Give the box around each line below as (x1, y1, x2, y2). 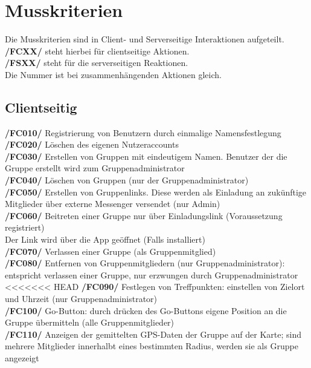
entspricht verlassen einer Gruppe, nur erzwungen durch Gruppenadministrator (5, 268, 298, 281)
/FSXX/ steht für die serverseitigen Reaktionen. (5, 56, 188, 69)
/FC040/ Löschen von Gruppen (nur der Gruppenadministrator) (5, 174, 249, 186)
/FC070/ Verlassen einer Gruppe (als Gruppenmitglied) (5, 245, 216, 257)
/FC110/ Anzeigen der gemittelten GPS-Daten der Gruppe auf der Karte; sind (5, 327, 302, 340)
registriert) (5, 221, 45, 234)
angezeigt (5, 351, 39, 364)
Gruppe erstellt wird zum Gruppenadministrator (5, 162, 185, 174)
